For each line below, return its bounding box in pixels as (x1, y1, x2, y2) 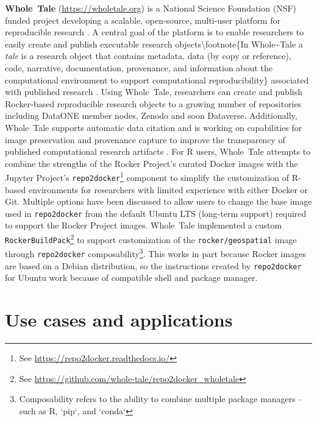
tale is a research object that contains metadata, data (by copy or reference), (5, 49, 291, 62)
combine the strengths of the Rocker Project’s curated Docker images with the (5, 157, 298, 169)
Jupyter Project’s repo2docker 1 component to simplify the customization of (5, 169, 290, 183)
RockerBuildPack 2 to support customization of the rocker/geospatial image (5, 232, 297, 246)
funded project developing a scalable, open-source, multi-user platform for (5, 13, 280, 26)
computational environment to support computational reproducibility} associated (5, 73, 309, 86)
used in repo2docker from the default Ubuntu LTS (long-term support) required (5, 207, 307, 219)
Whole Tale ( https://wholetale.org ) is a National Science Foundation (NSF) (5, 2, 297, 14)
